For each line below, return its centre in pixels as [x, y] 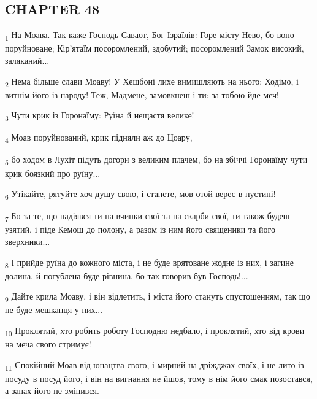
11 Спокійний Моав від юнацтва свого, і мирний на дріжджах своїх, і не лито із [155, 365]
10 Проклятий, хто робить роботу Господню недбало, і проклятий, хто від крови [155, 331]
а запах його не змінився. [52, 390]
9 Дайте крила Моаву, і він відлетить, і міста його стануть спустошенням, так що [158, 297]
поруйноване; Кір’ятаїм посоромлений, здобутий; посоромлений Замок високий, [155, 48]
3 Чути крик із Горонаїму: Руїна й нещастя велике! [100, 116]
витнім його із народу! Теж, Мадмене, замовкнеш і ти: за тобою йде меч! [142, 94]
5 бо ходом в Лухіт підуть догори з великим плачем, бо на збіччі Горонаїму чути [156, 160]
